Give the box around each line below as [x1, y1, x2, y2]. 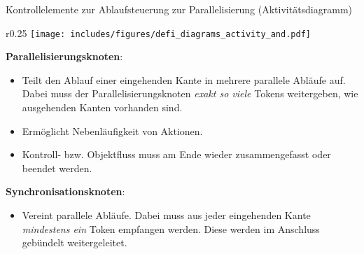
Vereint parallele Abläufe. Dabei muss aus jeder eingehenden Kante [22, 208, 311, 222]
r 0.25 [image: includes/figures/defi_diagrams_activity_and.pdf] [6, 25, 311, 40]
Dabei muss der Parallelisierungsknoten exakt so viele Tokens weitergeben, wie [22, 86, 358, 101]
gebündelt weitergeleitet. [22, 235, 127, 250]
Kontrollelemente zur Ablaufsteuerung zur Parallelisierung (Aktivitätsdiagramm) [6, 2, 353, 16]
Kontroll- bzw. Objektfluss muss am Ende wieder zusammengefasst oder [22, 147, 331, 162]
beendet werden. [22, 160, 92, 175]
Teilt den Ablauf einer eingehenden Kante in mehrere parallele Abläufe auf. [22, 72, 346, 87]
